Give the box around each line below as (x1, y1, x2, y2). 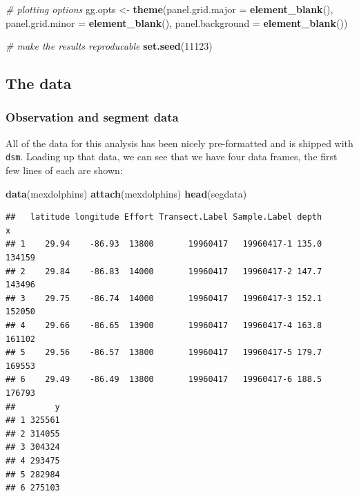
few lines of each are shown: (6, 163, 123, 178)
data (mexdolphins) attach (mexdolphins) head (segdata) (6, 186, 247, 200)
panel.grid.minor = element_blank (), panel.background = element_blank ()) (6, 15, 348, 30)
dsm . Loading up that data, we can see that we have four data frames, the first (6, 149, 338, 164)
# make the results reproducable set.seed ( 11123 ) (6, 39, 213, 53)
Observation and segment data (6, 108, 179, 126)
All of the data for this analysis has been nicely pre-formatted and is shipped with (6, 135, 353, 150)
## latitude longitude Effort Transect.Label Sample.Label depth (6, 212, 322, 222)
